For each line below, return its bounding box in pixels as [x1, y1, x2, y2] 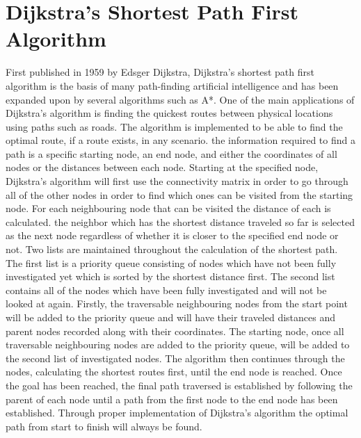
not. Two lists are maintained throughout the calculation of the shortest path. [6, 242, 338, 257]
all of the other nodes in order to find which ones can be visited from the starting [6, 187, 353, 202]
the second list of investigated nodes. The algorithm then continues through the [6, 350, 345, 365]
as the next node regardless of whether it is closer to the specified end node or [6, 228, 339, 243]
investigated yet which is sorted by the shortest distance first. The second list [6, 269, 335, 284]
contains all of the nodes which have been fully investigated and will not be [6, 282, 327, 297]
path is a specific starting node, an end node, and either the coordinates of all [6, 146, 337, 161]
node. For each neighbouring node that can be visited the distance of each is [6, 201, 331, 216]
